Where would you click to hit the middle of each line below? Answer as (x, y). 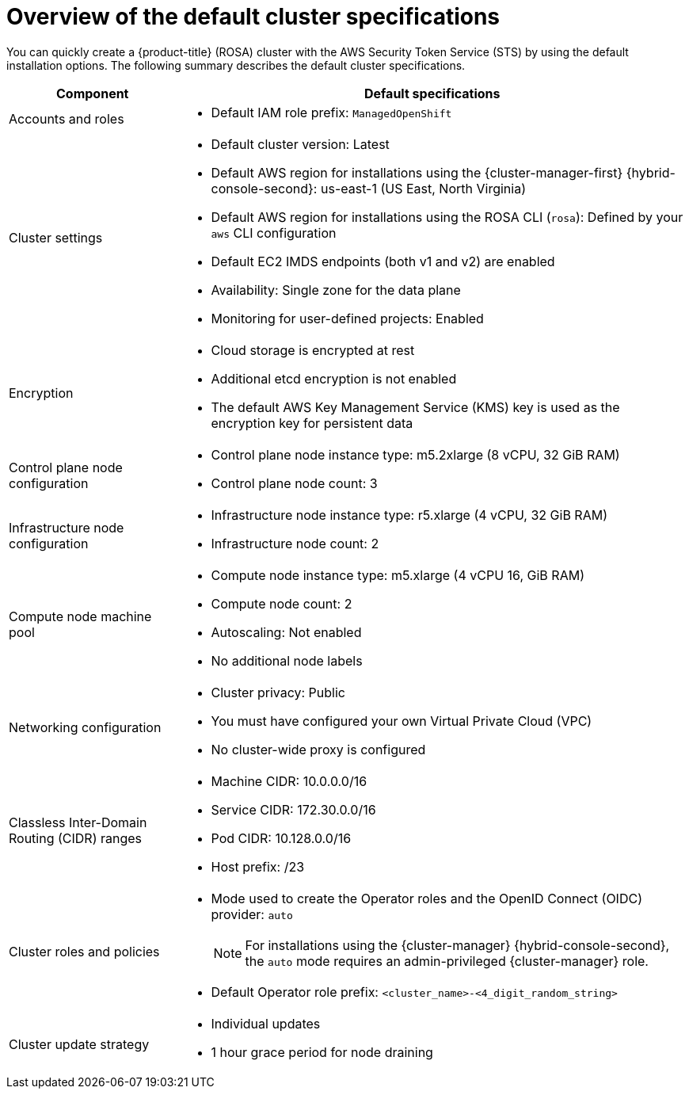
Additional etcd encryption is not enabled (334, 378)
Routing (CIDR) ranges (76, 838)
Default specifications (432, 93)
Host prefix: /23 (258, 866)
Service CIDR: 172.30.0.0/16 (293, 809)
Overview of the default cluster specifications (253, 17)
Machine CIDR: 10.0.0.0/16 (289, 781)
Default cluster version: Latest (300, 144)
